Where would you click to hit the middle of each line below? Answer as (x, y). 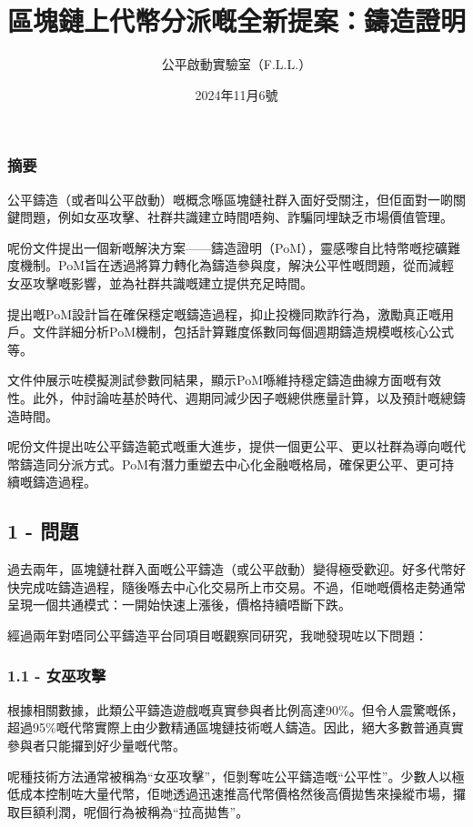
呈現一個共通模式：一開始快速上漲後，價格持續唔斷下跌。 (179, 605)
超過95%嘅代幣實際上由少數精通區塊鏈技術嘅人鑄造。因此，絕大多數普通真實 (236, 727)
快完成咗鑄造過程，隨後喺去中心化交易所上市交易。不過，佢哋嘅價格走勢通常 (236, 586)
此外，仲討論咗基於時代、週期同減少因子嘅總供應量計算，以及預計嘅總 (242, 397)
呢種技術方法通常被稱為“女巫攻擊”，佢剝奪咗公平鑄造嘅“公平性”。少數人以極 (236, 776)
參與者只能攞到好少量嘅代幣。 (96, 745)
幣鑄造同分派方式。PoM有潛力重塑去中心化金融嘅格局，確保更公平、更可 (224, 464)
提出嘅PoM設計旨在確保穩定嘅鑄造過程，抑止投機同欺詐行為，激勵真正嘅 (224, 313)
